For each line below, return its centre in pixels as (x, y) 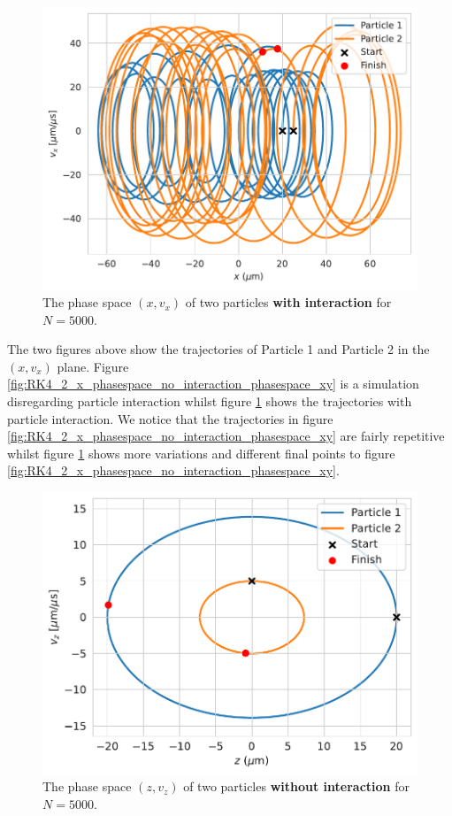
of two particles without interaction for (296, 786)
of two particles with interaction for (288, 302)
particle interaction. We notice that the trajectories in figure (170, 418)
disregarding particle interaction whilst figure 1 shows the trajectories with (210, 401)
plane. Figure (93, 366)
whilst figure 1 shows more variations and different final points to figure (201, 453)
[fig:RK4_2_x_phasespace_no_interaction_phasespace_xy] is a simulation (213, 384)
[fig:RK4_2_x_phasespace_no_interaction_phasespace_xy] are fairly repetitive (226, 436)
